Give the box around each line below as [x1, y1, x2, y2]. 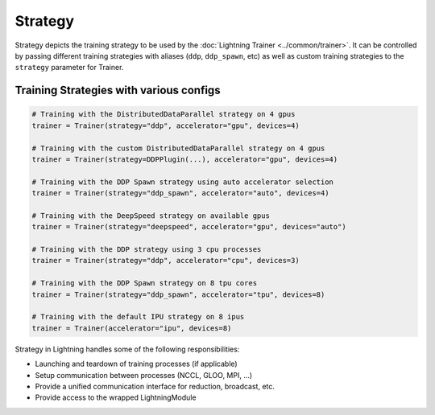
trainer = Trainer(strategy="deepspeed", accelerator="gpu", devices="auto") [31, 222, 346, 232]
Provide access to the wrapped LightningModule [35, 392, 197, 402]
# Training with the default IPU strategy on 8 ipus [31, 312, 245, 322]
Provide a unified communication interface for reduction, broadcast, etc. [35, 381, 275, 391]
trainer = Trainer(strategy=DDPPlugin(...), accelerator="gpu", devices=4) [31, 154, 338, 164]
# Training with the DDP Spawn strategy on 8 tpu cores [31, 278, 258, 288]
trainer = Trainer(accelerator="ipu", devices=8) [31, 323, 232, 333]
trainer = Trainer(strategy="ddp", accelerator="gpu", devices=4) [31, 121, 300, 130]
